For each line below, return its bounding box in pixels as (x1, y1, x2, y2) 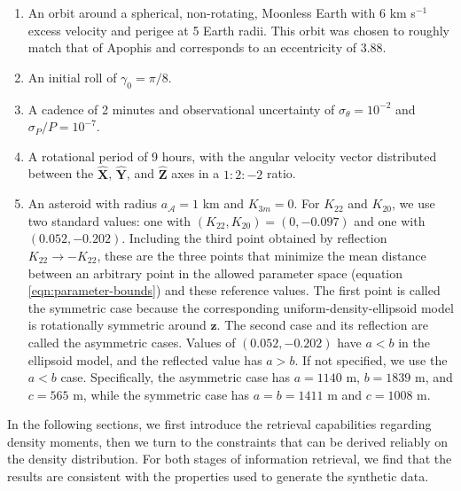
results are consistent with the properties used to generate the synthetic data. (7, 467, 429, 486)
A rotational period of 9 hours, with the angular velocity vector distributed (27, 146, 437, 165)
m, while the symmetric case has (73, 385, 250, 403)
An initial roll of (27, 67, 117, 86)
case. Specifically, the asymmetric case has (60, 368, 291, 386)
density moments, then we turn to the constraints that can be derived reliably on (7, 432, 449, 450)
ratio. (266, 164, 296, 183)
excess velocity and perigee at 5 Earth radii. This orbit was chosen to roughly (27, 20, 449, 39)
